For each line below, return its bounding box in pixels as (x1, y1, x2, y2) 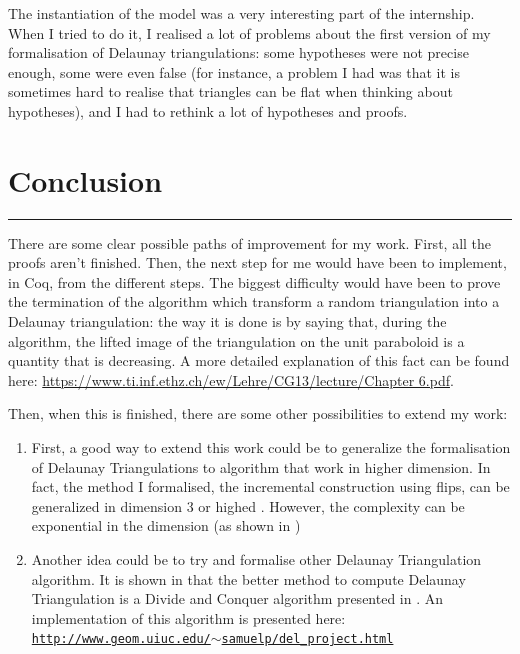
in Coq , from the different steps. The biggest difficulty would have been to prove (8, 271, 501, 292)
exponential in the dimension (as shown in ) (31, 515, 301, 536)
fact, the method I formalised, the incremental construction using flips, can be (31, 476, 510, 497)
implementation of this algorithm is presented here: (31, 607, 346, 628)
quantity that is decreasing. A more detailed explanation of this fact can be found (8, 350, 510, 371)
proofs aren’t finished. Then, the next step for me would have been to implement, (8, 252, 507, 273)
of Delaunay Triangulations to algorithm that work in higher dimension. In (31, 456, 491, 477)
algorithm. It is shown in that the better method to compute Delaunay (31, 568, 466, 589)
